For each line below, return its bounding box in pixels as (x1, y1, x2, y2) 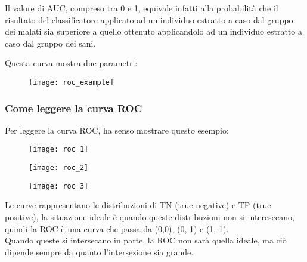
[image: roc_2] (29, 164, 89, 172)
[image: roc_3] (29, 181, 89, 190)
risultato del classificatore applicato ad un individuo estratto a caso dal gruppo (5, 13, 293, 26)
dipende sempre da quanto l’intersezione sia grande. (5, 245, 194, 258)
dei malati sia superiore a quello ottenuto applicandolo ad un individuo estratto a (5, 25, 302, 38)
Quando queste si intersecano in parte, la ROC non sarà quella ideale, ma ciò (5, 234, 287, 246)
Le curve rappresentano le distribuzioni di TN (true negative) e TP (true (5, 199, 271, 211)
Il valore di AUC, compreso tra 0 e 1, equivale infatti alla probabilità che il (5, 2, 278, 14)
